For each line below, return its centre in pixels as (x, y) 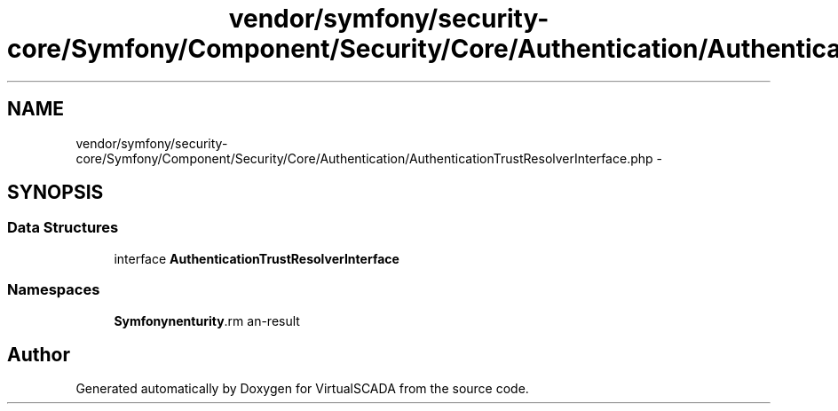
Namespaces (54, 290)
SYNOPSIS (55, 193)
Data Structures (63, 228)
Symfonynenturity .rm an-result (207, 320)
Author (39, 354)
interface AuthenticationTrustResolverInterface (257, 258)
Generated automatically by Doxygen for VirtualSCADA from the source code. (302, 389)
